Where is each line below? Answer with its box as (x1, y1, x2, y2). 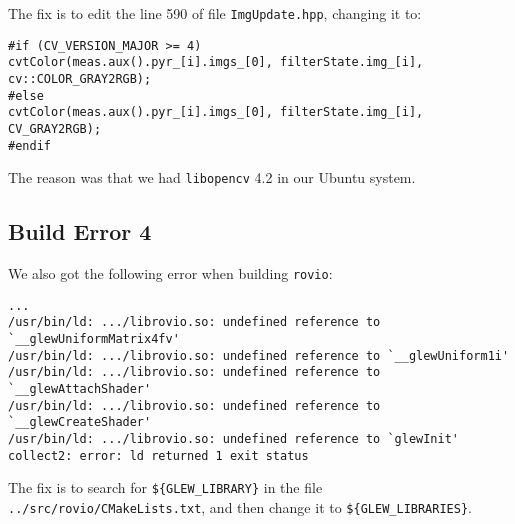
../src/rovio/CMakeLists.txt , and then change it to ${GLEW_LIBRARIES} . (8, 496, 472, 517)
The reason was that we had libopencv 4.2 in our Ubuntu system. (8, 167, 416, 188)
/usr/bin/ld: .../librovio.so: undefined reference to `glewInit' (8, 432, 460, 447)
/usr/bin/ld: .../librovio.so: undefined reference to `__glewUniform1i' (8, 348, 510, 363)
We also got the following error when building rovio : (8, 263, 333, 284)
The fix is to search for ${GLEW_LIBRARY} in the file (8, 477, 323, 498)
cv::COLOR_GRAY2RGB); (8, 71, 152, 86)
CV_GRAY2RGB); (8, 121, 102, 136)
